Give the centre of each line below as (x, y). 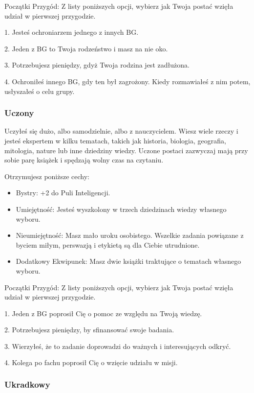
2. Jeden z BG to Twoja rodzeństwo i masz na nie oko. (86, 48)
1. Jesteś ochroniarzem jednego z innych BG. (72, 32)
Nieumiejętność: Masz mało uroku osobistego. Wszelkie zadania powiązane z (130, 235)
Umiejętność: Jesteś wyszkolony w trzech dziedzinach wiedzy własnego (121, 209)
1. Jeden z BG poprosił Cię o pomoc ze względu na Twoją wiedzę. (103, 313)
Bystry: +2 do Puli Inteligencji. (63, 193)
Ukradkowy (27, 384)
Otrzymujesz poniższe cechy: (47, 176)
